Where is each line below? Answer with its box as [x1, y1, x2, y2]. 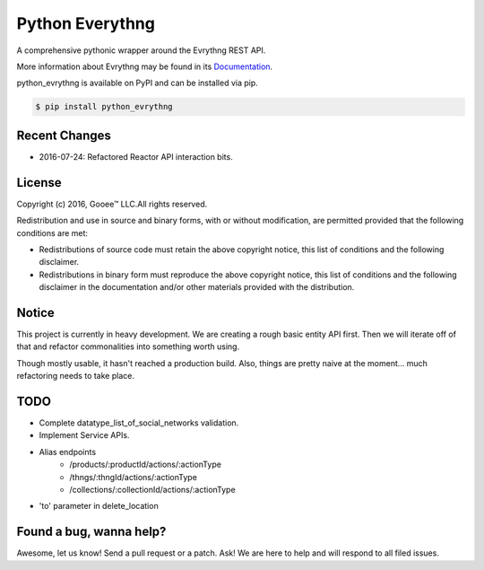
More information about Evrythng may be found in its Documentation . [16, 61, 273, 72]
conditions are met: [16, 227, 89, 238]
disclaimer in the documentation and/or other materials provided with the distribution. [39, 282, 355, 293]
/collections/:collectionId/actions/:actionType [69, 485, 237, 495]
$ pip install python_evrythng [35, 101, 174, 112]
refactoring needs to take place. [16, 371, 134, 381]
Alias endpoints [39, 446, 97, 457]
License [16, 175, 62, 190]
